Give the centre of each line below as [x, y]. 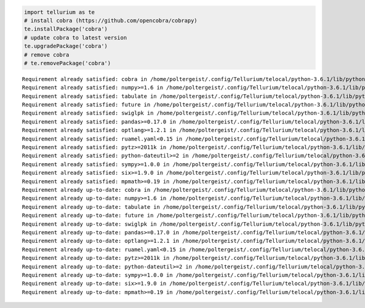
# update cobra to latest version [75, 37]
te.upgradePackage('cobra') [66, 46]
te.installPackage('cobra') [66, 29]
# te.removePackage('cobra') [68, 63]
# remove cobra [47, 54]
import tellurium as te [60, 12]
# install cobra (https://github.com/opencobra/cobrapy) [111, 20]
